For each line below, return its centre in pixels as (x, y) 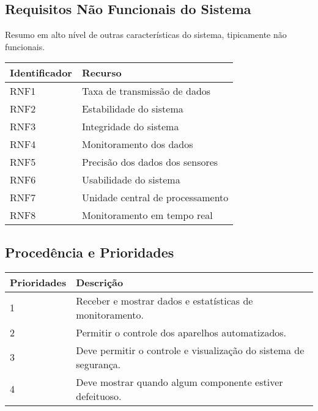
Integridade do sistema (130, 127)
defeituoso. (99, 396)
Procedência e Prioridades (90, 252)
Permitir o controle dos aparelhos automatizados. (181, 332)
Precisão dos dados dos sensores (150, 162)
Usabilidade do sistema (131, 180)
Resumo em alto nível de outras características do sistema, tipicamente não (146, 35)
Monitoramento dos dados (137, 144)
